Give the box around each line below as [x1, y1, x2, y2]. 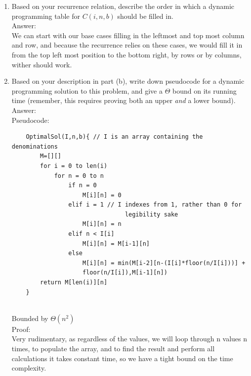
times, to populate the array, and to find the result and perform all [11, 343, 215, 353]
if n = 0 [68, 182, 97, 189]
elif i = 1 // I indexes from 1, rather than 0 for [68, 201, 242, 209]
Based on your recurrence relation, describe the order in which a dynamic [11, 1, 235, 11]
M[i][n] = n [82, 220, 122, 228]
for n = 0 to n [54, 172, 104, 179]
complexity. [11, 363, 46, 373]
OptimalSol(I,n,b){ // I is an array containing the [26, 133, 203, 141]
